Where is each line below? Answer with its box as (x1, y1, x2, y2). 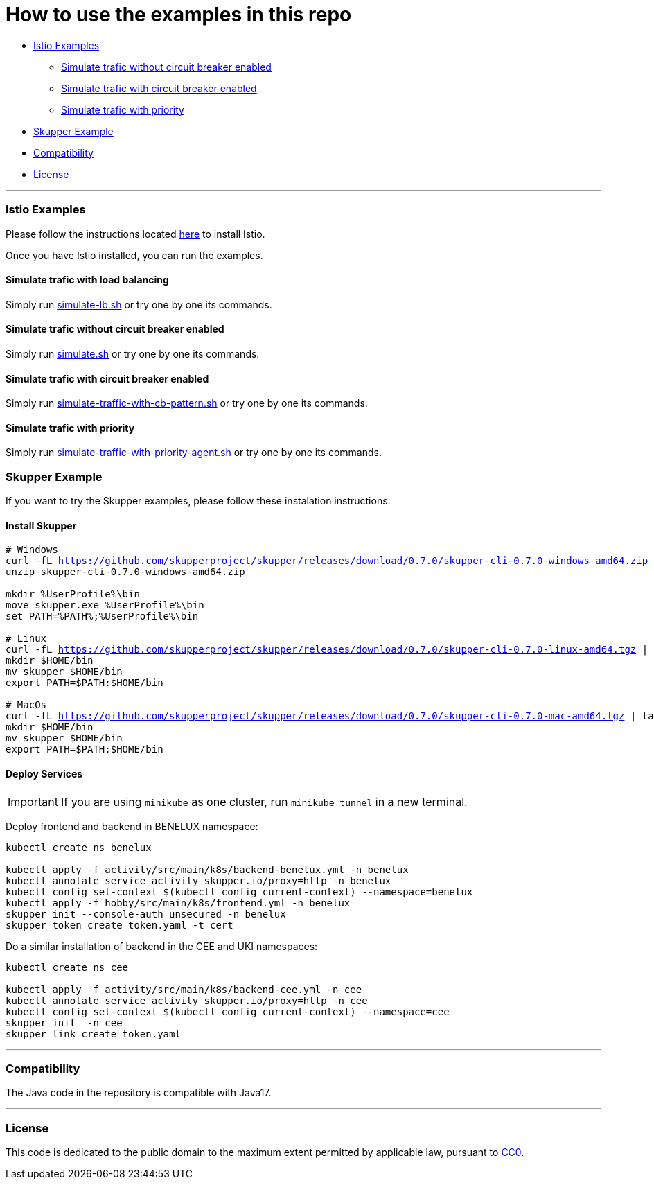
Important (8, 794, 58, 809)
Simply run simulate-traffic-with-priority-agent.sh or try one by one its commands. (6, 446, 382, 459)
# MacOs (6, 699, 47, 711)
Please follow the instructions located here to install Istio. (6, 227, 265, 240)
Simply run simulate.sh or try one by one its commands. (6, 347, 260, 360)
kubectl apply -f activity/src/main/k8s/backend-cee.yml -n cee (6, 983, 362, 995)
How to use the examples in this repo (6, 3, 352, 26)
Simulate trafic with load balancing (6, 274, 169, 286)
